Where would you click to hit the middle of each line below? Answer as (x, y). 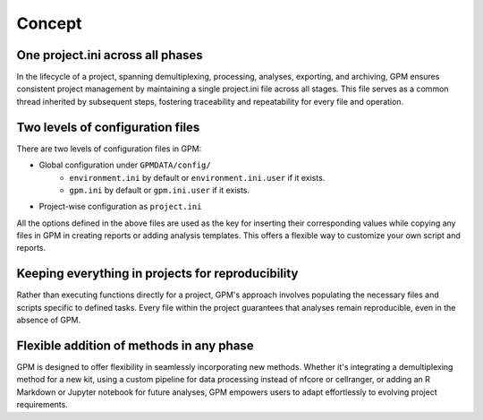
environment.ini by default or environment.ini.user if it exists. (197, 177)
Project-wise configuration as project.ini (120, 207)
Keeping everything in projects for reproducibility (157, 274)
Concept (49, 23)
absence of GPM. (48, 320)
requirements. (42, 405)
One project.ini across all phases (110, 55)
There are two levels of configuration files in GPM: (109, 149)
